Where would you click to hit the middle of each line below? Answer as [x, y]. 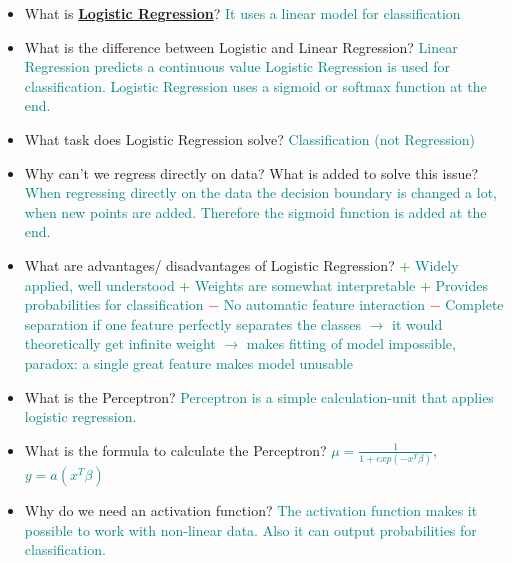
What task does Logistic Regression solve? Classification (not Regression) [249, 138]
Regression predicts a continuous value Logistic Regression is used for [237, 66]
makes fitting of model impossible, [351, 343]
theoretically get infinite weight [120, 343]
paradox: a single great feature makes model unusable [188, 362]
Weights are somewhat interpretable [305, 284]
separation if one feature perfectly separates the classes [192, 323]
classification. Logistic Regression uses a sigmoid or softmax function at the [255, 85]
